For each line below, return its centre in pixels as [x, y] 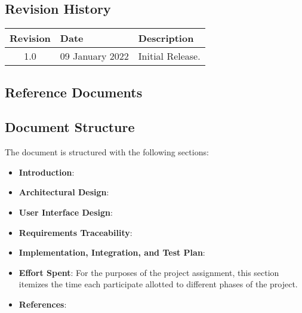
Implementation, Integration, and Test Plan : [112, 252]
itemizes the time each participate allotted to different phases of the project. [158, 284]
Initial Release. [169, 56]
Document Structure [70, 127]
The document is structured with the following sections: [107, 152]
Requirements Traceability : [75, 232]
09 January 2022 [94, 56]
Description [166, 38]
